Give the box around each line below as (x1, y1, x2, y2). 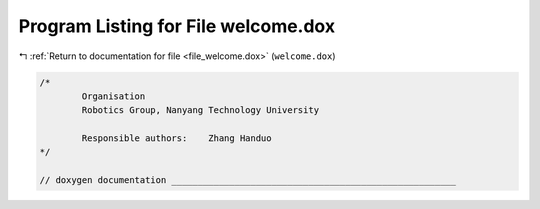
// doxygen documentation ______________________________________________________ (39, 175, 457, 186)
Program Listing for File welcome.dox (18, 15, 335, 37)
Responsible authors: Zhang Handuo (81, 133, 272, 144)
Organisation (81, 90, 146, 102)
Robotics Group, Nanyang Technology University (81, 105, 320, 116)
